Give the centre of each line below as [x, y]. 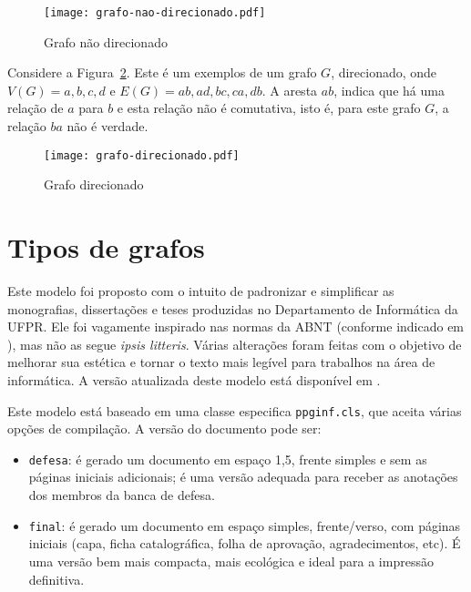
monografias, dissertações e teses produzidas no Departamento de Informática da [233, 308]
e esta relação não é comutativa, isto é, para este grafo [269, 108]
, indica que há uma [389, 90]
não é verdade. [108, 126]
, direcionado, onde [384, 72]
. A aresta [290, 90]
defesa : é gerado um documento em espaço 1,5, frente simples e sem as [228, 459]
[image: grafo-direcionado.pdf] [142, 155]
